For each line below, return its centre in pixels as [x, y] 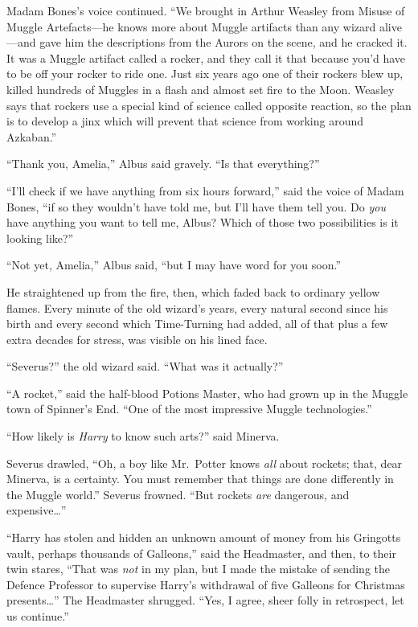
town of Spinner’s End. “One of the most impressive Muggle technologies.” [189, 409]
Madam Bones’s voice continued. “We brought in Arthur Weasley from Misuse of [206, 10]
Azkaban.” [32, 136]
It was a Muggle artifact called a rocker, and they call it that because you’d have [206, 57]
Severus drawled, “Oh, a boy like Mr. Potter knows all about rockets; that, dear [205, 463]
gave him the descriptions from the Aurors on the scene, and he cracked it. [223, 42]
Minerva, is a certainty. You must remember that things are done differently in [200, 479]
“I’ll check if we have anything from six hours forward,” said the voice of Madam [205, 190]
